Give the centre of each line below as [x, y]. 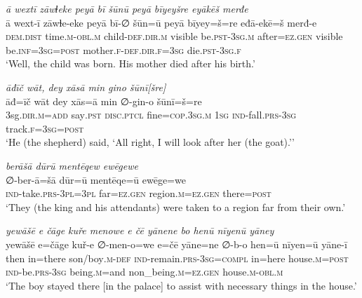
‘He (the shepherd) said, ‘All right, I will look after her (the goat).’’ [150, 142]
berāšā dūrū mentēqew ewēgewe [72, 165]
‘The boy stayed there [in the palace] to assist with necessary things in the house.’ [181, 285]
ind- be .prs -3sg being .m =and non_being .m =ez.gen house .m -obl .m [145, 272]
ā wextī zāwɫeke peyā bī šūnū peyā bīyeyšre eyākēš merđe [127, 8]
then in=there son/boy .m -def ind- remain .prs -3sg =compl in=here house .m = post [177, 258]
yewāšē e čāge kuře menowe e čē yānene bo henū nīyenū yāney [140, 230]
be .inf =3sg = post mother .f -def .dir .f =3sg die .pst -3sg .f [123, 49]
